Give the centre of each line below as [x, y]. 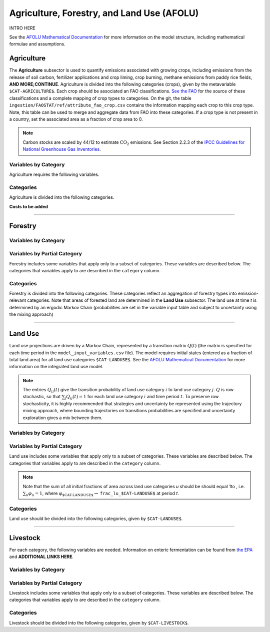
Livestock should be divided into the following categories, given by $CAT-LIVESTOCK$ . [99, 623]
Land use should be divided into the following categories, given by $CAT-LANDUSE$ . [96, 519]
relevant [17, 300]
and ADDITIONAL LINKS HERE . [41, 557]
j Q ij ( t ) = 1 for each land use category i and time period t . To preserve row [142, 397]
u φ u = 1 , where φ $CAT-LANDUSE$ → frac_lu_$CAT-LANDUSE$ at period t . [102, 494]
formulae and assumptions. [37, 44]
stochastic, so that [42, 397]
